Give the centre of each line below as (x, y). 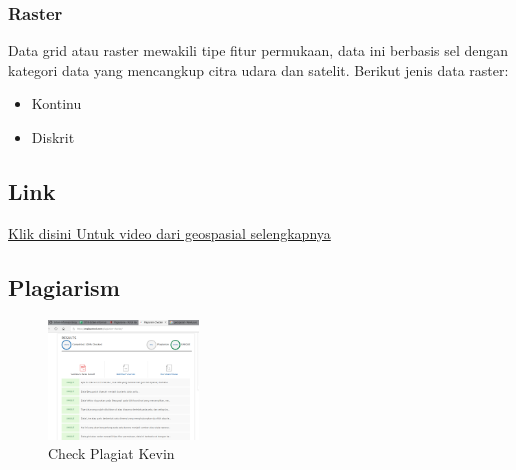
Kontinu (56, 103)
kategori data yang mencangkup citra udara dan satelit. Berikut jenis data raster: (258, 69)
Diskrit (53, 137)
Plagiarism (64, 286)
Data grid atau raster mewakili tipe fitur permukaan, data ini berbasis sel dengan (258, 50)
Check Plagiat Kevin (111, 453)
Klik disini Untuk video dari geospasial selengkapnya (169, 232)
